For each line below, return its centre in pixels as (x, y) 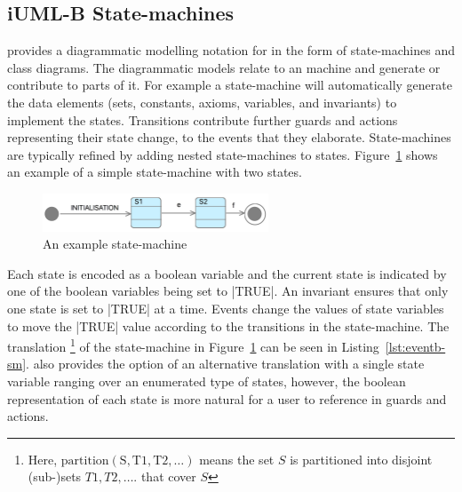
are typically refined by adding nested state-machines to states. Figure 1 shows (223, 154)
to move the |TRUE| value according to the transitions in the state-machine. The (228, 325)
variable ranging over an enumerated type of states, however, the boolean (207, 381)
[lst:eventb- (415, 346)
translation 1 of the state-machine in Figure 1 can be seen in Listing (193, 345)
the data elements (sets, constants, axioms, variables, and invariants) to (202, 102)
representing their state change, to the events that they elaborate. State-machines (229, 137)
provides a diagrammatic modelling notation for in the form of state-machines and (231, 50)
